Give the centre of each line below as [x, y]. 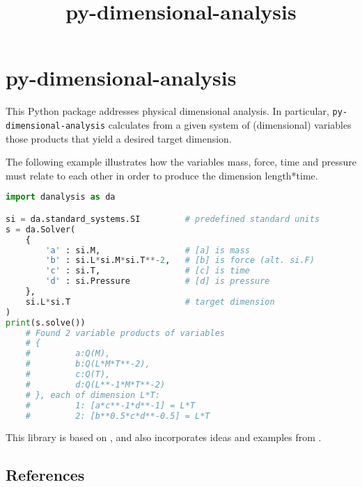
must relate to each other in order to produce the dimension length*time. [162, 175]
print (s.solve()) [46, 322]
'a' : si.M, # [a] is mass [148, 250]
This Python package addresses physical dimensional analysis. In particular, [167, 111]
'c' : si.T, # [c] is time [148, 271]
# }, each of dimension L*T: [93, 395]
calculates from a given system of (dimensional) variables [230, 124]
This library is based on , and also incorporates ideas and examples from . [164, 437]
